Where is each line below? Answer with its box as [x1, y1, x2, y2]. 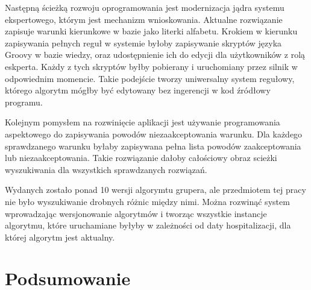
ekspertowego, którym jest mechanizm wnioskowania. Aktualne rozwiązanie [5, 13, 283, 25]
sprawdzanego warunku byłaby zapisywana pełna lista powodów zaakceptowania [5, 139, 301, 152]
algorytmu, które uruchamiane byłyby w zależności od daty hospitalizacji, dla [5, 219, 291, 232]
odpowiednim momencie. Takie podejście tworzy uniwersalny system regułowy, [5, 72, 295, 84]
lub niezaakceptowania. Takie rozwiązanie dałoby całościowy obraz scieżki [5, 151, 277, 164]
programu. [5, 95, 43, 108]
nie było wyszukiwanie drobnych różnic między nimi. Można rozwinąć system [5, 195, 290, 207]
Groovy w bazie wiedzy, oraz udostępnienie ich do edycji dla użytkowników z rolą [5, 48, 306, 61]
